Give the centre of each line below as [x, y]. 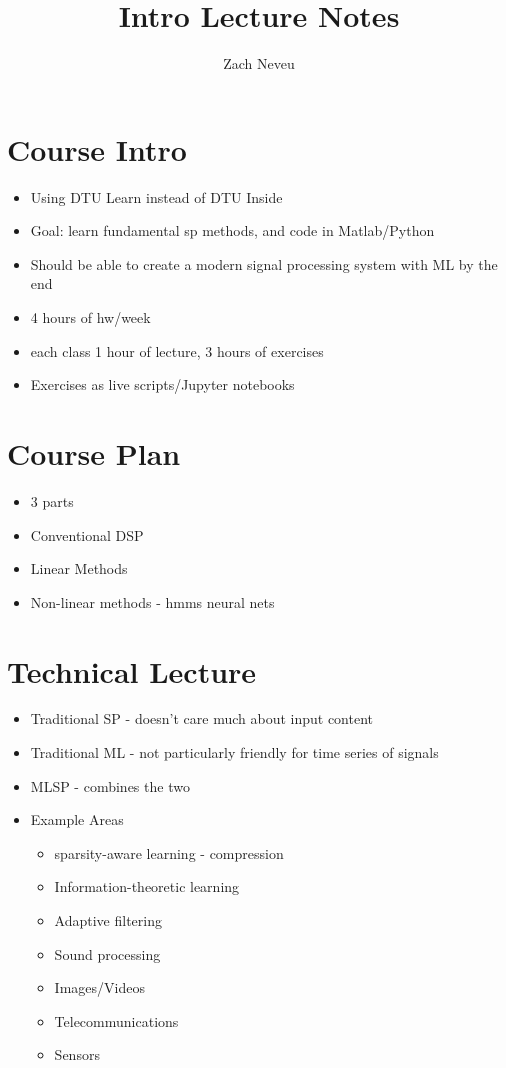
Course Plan [94, 453]
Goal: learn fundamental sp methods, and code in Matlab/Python [232, 230]
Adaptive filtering [108, 920]
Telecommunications [116, 1020]
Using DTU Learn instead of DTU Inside [156, 196]
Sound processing [107, 953]
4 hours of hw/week [90, 317]
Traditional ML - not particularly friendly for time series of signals [234, 752]
